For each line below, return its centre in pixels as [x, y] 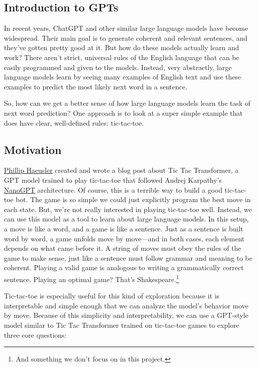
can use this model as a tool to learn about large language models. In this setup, [127, 219]
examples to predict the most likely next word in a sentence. [96, 86]
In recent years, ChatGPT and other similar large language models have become [126, 28]
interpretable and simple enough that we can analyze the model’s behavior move [126, 305]
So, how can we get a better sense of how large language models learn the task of [127, 103]
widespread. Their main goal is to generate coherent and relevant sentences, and [126, 37]
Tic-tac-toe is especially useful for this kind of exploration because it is [112, 296]
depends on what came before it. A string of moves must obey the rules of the [123, 248]
